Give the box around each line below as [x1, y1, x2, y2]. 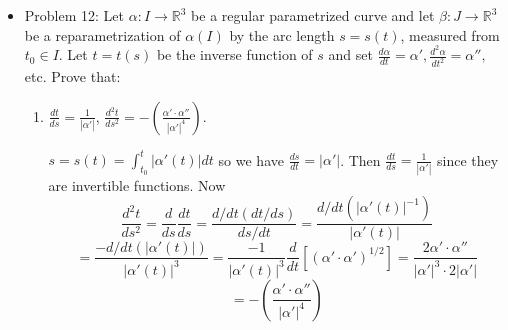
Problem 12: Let [24, 5, 125, 25]
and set [328, 44, 373, 65]
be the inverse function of [156, 44, 313, 65]
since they [437, 149, 499, 170]
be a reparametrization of [24, 24, 181, 45]
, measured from [400, 24, 500, 45]
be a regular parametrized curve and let [191, 5, 435, 25]
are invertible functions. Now [48, 174, 226, 195]
